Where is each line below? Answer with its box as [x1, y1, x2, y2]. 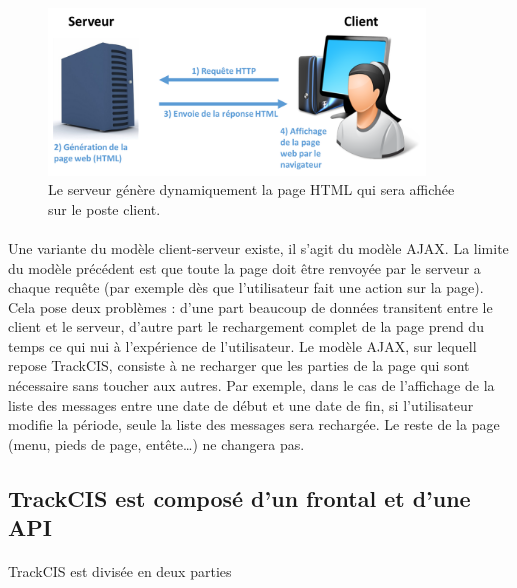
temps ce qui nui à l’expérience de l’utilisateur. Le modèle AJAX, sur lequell [8, 335, 477, 356]
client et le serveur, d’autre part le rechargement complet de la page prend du [8, 316, 484, 337]
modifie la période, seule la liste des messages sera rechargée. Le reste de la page [8, 414, 500, 435]
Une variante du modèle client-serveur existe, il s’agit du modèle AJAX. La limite [8, 237, 509, 258]
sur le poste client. [48, 198, 161, 219]
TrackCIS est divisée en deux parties [8, 561, 232, 582]
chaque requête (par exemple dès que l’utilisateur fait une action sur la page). [8, 277, 484, 298]
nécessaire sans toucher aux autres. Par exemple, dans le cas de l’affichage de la [8, 375, 495, 396]
